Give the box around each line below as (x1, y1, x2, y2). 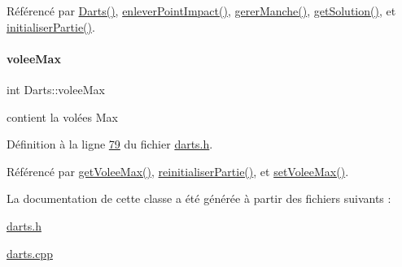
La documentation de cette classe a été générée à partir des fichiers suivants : (7, 190, 391, 207)
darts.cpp (7, 244, 53, 261)
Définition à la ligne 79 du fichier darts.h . (7, 136, 213, 153)
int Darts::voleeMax (7, 80, 105, 97)
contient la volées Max (7, 108, 118, 125)
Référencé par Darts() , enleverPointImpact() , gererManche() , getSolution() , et (7, 2, 396, 19)
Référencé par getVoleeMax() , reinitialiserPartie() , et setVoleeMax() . (7, 162, 349, 179)
